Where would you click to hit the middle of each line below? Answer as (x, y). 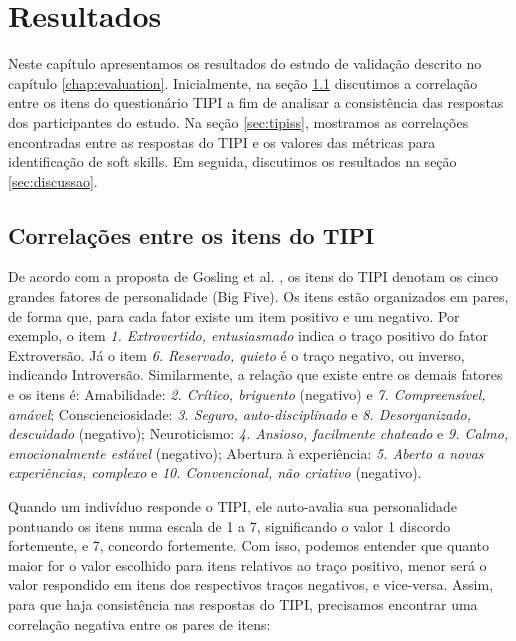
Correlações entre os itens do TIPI (191, 234)
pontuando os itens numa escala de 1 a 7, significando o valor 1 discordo (229, 525)
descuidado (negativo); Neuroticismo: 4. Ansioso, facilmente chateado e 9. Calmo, (258, 433)
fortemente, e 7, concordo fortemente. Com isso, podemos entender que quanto (249, 545)
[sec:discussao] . (53, 180)
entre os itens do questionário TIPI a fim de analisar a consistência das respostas (256, 102)
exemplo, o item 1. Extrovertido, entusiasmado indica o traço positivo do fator (248, 335)
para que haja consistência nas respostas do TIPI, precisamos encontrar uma (243, 603)
